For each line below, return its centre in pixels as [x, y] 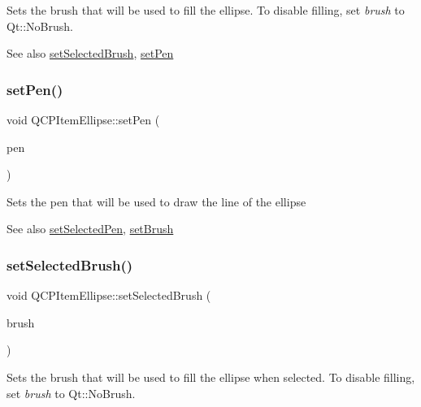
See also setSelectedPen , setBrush [90, 229]
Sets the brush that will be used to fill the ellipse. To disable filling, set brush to [206, 10]
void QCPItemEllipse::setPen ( [83, 119]
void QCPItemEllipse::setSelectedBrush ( [109, 295]
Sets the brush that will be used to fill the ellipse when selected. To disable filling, [211, 377]
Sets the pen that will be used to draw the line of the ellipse [156, 201]
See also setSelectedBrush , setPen [90, 53]
